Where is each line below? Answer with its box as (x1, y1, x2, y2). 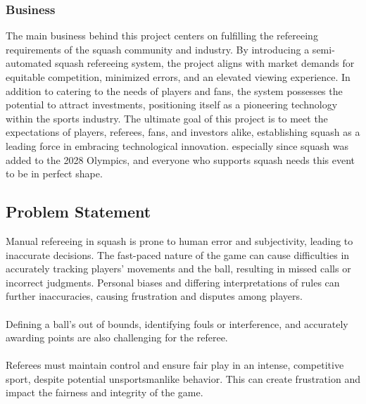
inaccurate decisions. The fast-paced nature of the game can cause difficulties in (6, 247, 350, 262)
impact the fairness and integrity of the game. (6, 385, 203, 400)
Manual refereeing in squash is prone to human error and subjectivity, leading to (6, 233, 353, 248)
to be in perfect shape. (6, 166, 103, 181)
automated (6, 56, 52, 70)
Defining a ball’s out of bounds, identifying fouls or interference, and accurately (6, 316, 348, 331)
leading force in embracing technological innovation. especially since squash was (6, 138, 348, 153)
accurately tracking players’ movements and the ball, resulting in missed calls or (6, 261, 351, 276)
